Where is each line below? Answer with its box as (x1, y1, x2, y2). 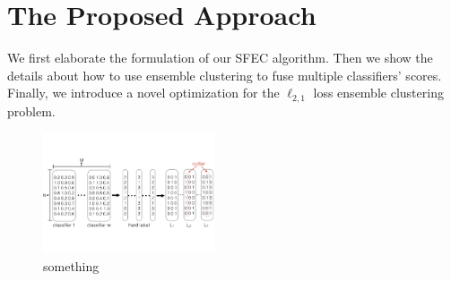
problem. (7, 101, 56, 120)
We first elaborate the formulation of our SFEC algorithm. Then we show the (7, 48, 433, 67)
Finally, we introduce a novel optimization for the (7, 83, 280, 102)
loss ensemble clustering (313, 83, 444, 102)
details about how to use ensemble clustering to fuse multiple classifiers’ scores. (7, 65, 442, 84)
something (43, 256, 100, 275)
